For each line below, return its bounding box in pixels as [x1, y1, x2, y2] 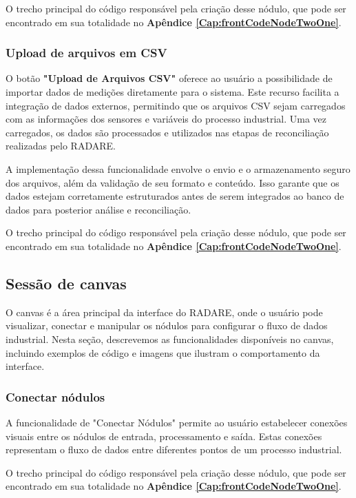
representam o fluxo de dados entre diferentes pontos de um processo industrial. [6, 442, 342, 457]
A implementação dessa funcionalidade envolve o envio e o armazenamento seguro [6, 161, 350, 176]
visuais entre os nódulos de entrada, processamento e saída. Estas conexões [6, 428, 322, 443]
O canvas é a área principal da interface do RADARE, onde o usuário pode [6, 304, 323, 319]
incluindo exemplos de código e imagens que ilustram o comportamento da [6, 345, 320, 360]
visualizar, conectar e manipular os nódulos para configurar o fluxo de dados [6, 318, 328, 333]
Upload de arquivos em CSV [6, 44, 167, 61]
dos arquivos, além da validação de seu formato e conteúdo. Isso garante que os [6, 175, 339, 189]
